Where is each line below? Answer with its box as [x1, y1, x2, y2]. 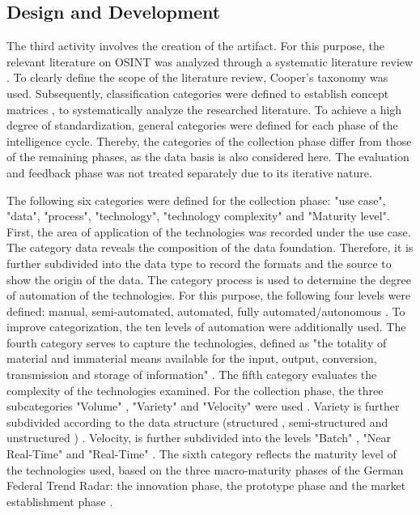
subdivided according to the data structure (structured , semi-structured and [6, 413, 388, 430]
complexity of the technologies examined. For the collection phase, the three [6, 381, 384, 398]
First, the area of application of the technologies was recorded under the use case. [6, 223, 411, 240]
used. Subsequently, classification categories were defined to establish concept [6, 84, 389, 101]
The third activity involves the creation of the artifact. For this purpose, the [6, 37, 384, 54]
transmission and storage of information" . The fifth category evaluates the [6, 366, 377, 383]
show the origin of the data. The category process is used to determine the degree [6, 270, 411, 287]
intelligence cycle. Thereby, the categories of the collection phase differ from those [6, 132, 412, 149]
